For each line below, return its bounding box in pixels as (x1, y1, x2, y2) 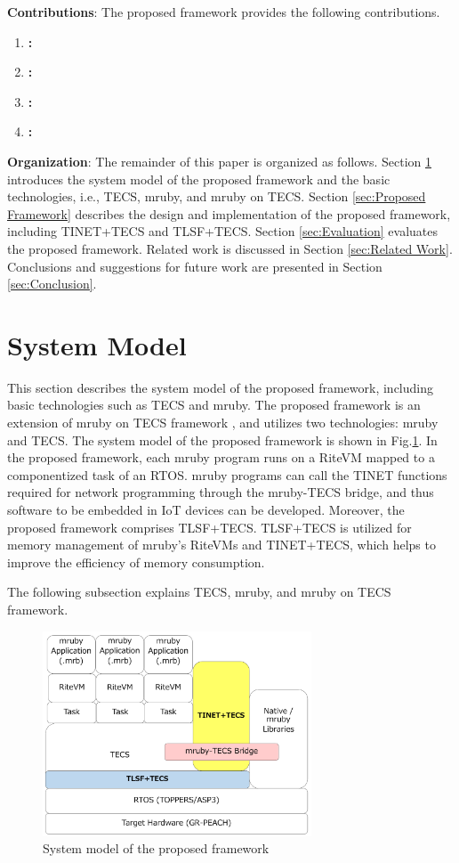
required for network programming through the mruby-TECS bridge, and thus (7, 483, 434, 501)
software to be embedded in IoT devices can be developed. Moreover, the (7, 501, 405, 518)
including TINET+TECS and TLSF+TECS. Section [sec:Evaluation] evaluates (7, 222, 438, 240)
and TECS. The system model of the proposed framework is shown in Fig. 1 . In (7, 430, 438, 449)
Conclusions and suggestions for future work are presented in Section (7, 256, 382, 275)
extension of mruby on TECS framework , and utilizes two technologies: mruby (7, 413, 439, 432)
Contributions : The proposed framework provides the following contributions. (7, 3, 440, 20)
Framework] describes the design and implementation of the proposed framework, (7, 204, 451, 223)
